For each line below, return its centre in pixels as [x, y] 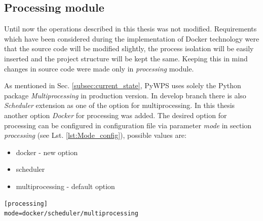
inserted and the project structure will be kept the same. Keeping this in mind [126, 58]
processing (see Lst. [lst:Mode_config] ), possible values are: [95, 135]
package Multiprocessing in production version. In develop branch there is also [125, 95]
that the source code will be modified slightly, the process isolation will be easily [129, 48]
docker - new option [47, 152]
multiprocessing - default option [65, 186]
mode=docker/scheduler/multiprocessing [71, 214]
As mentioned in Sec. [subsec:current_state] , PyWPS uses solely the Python [123, 85]
